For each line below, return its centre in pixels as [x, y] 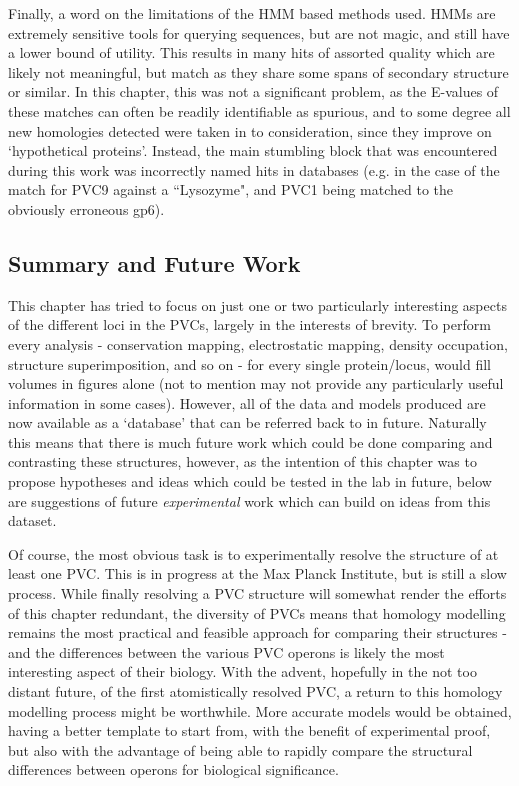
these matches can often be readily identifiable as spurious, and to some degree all [259, 110]
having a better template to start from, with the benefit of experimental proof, [249, 730]
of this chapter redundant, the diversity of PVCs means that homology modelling [257, 612]
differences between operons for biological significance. [173, 769]
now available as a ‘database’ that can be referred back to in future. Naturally [247, 422]
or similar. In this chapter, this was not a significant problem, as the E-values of [253, 91]
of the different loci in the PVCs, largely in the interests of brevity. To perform [249, 324]
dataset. [32, 520]
